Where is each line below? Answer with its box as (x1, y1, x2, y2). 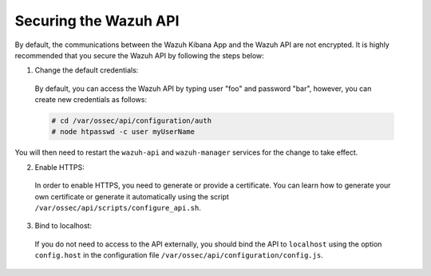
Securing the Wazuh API (14, 12, 180, 30)
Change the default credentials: (34, 65, 139, 75)
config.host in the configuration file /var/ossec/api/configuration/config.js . (34, 250, 323, 260)
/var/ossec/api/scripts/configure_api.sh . (34, 203, 201, 213)
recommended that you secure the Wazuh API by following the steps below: (14, 50, 265, 60)
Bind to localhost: (34, 221, 92, 231)
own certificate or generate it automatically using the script (34, 191, 229, 201)
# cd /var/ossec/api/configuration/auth (51, 116, 212, 125)
